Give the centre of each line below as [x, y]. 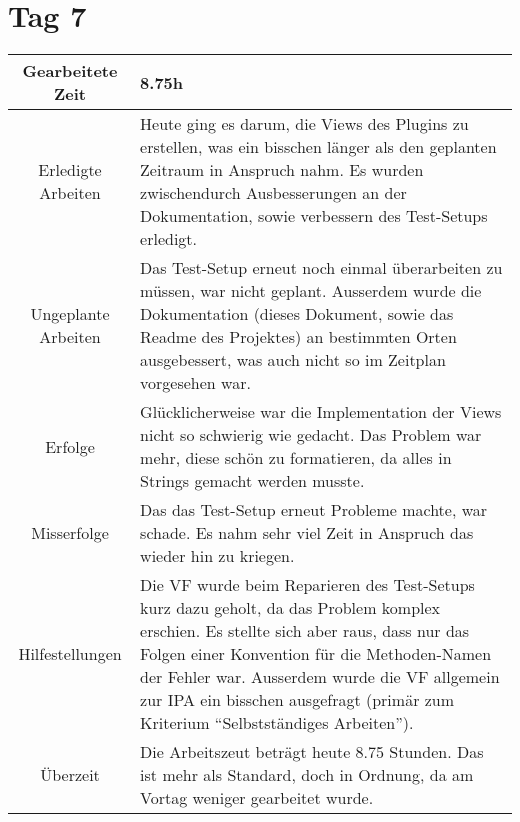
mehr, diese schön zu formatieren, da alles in [296, 458]
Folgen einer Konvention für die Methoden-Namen [316, 654]
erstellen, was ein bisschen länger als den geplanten [318, 147]
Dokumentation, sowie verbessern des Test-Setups [314, 216]
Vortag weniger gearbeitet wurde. [257, 798]
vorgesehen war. [195, 383]
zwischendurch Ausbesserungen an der [273, 193]
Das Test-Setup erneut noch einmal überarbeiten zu [321, 268]
